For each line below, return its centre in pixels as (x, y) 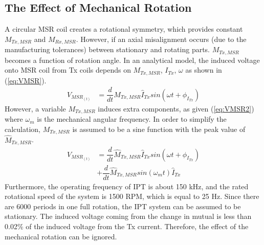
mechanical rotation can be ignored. (61, 236)
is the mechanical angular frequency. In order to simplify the (132, 119)
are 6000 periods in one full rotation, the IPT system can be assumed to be (123, 206)
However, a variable (35, 108)
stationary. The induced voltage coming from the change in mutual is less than (128, 216)
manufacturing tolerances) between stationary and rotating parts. (107, 49)
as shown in (204, 70)
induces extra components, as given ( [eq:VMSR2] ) (176, 108)
